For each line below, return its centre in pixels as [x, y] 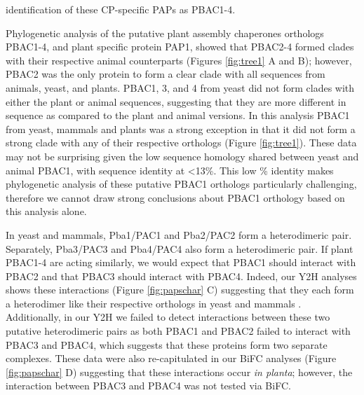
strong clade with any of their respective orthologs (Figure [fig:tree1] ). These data [181, 143]
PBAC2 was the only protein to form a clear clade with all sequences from [166, 74]
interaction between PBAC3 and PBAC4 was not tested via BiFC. [148, 386]
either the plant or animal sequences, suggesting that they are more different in [176, 101]
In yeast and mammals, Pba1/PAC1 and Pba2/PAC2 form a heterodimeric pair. [179, 234]
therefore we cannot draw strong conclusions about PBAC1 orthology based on [175, 197]
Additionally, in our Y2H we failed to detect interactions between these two [168, 317]
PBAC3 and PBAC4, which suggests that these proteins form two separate [167, 344]
